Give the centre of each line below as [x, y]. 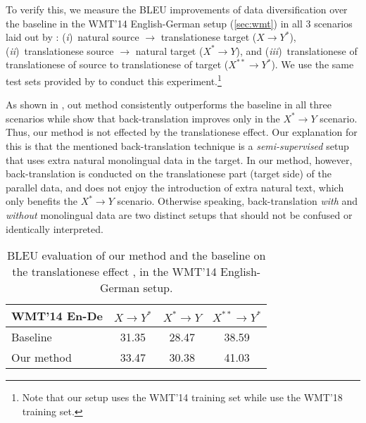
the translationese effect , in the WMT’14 [114, 272]
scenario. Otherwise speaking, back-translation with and [238, 201]
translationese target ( [209, 37]
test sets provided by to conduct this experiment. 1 [114, 80]
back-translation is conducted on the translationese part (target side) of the [169, 173]
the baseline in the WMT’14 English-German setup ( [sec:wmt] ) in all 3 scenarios [179, 23]
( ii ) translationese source [60, 50]
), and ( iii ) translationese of [297, 50]
